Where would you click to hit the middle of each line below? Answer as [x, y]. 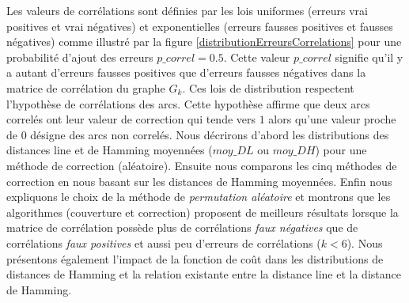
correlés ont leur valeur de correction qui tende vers [131, 119]
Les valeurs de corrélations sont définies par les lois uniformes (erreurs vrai [187, 10]
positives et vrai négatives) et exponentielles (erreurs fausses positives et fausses [200, 26]
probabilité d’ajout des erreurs [80, 57]
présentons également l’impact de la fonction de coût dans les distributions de [195, 258]
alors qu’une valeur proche [332, 119]
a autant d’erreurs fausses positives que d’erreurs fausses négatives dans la [186, 72]
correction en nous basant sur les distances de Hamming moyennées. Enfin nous [199, 181]
